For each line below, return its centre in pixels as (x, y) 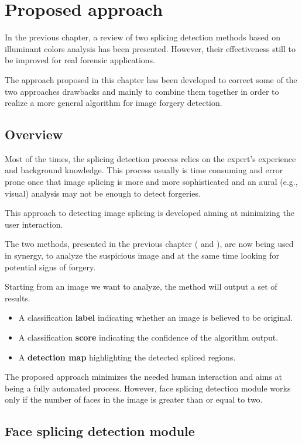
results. (18, 298)
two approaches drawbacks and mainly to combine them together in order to (142, 91)
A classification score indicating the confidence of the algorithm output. (148, 337)
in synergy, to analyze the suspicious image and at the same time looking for (142, 255)
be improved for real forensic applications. (80, 60)
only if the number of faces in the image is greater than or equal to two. (134, 399)
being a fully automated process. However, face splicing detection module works (148, 388)
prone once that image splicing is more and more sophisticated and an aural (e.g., (151, 182)
